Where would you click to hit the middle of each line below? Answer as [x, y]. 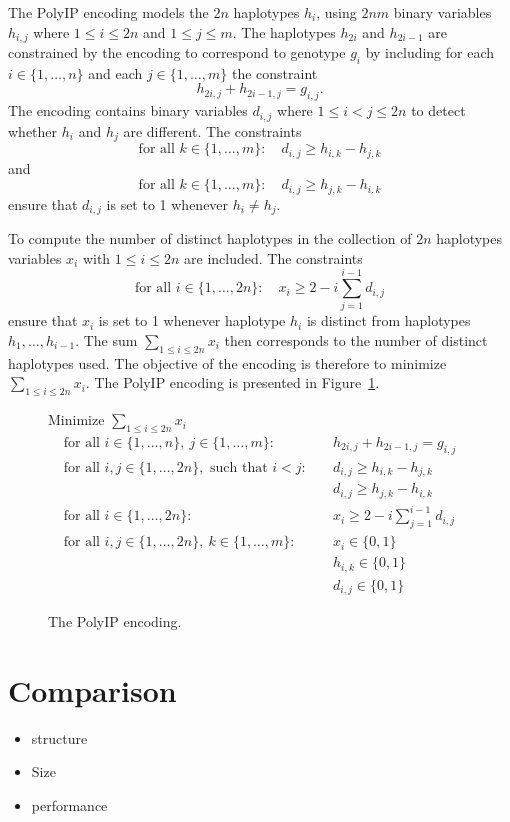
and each [115, 72]
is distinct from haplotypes [388, 320]
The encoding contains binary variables [128, 110]
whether [33, 130]
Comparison [92, 689]
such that [239, 467]
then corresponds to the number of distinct [356, 340]
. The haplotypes [284, 31]
